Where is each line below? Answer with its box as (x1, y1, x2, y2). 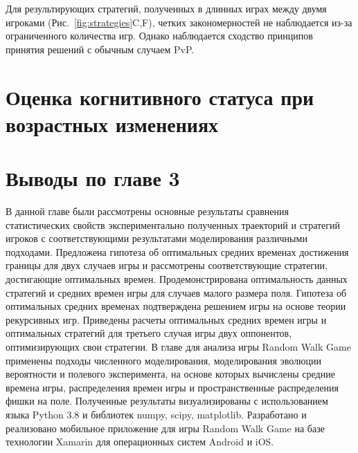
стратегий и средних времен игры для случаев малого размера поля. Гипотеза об (6, 285, 347, 299)
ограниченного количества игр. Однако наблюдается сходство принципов (6, 28, 313, 43)
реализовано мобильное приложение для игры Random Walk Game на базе (6, 420, 325, 435)
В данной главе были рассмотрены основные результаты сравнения (6, 204, 289, 219)
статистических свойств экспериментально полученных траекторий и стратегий (6, 217, 341, 232)
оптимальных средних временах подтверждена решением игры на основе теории (6, 299, 346, 313)
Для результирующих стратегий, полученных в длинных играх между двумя (6, 1, 327, 15)
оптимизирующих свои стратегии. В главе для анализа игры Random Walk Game (6, 340, 351, 353)
